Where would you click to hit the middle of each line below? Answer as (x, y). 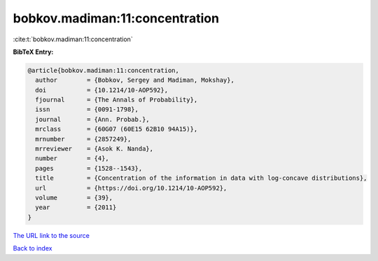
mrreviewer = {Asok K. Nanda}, (94, 149)
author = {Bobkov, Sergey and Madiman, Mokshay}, (135, 80)
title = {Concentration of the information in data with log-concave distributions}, (201, 178)
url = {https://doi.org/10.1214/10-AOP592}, (131, 188)
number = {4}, (72, 158)
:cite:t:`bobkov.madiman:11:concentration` (73, 39)
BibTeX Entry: (33, 52)
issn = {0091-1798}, (87, 110)
